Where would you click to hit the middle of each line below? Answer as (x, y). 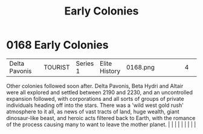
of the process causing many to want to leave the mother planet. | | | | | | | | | (101, 124)
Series (85, 63)
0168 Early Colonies (57, 45)
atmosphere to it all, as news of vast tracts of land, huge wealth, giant (93, 111)
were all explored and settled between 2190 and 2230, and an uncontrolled (100, 92)
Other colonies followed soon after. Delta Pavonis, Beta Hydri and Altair (95, 86)
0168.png (140, 67)
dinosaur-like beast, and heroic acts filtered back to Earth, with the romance (101, 118)
